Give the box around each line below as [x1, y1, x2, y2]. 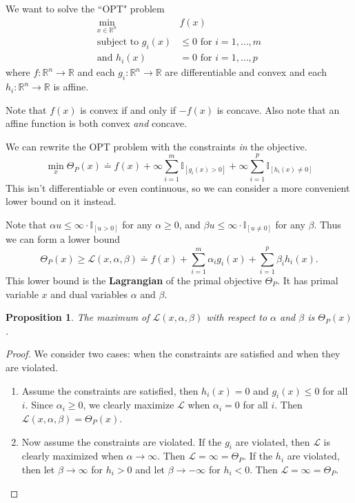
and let [135, 462, 165, 476]
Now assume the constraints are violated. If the [21, 434, 222, 448]
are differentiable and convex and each [165, 65, 327, 79]
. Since [25, 397, 54, 412]
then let [21, 462, 55, 476]
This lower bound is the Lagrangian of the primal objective [6, 273, 262, 287]
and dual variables [50, 286, 128, 301]
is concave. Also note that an [216, 102, 340, 117]
